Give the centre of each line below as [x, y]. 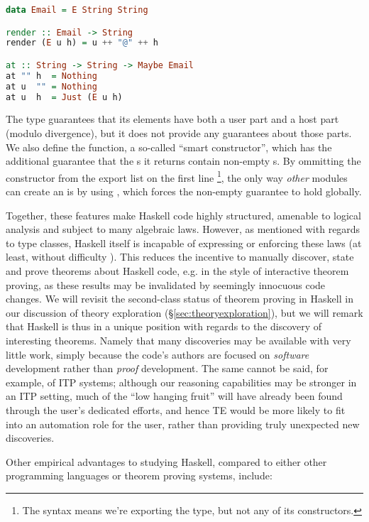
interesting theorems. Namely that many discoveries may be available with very [178, 340]
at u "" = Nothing [51, 86]
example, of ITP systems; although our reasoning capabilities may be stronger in [181, 382]
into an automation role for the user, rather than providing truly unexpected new [183, 424]
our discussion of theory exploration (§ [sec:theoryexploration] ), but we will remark [184, 312]
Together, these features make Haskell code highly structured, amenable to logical [183, 215]
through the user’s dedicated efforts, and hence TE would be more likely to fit [176, 409]
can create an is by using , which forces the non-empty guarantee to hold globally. [184, 191]
